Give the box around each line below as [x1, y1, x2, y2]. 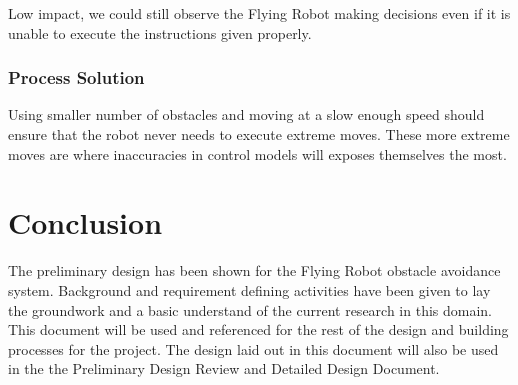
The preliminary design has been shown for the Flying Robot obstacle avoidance [8, 260, 501, 281]
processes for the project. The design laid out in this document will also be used [8, 338, 499, 359]
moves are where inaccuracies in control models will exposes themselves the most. [8, 143, 507, 164]
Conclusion [8, 202, 163, 243]
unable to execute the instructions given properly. [8, 22, 312, 43]
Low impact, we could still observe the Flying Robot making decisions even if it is [8, 3, 511, 23]
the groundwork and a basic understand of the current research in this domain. [8, 299, 493, 320]
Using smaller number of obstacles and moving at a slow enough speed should [8, 104, 485, 125]
